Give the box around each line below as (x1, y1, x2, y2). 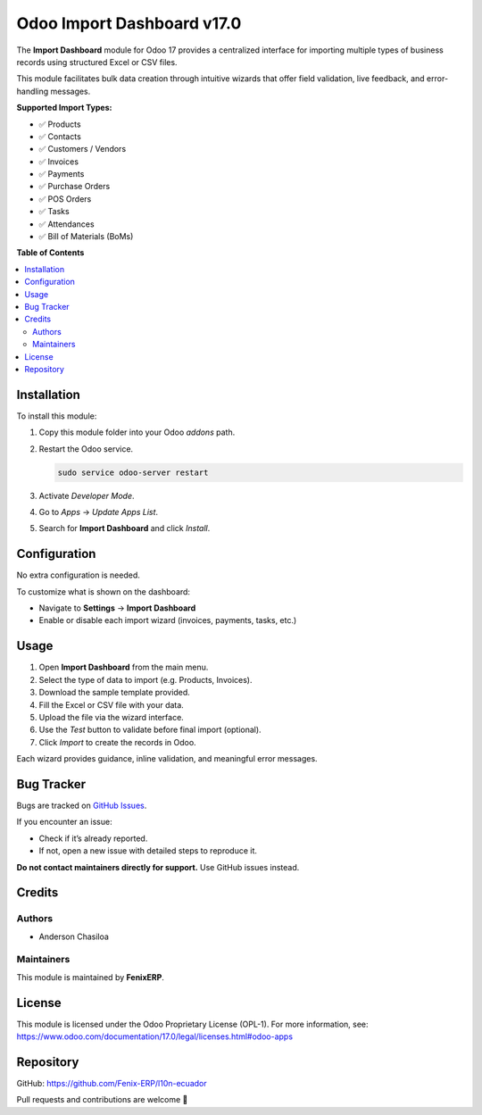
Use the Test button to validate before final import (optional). (38, 724, 262, 736)
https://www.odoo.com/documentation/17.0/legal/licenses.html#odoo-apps (16, 1031, 294, 1042)
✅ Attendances (38, 219, 95, 229)
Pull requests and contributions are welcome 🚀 (16, 1094, 188, 1105)
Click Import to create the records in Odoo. (38, 736, 196, 747)
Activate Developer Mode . (38, 490, 135, 501)
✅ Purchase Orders (38, 181, 111, 192)
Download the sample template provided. (38, 687, 191, 698)
